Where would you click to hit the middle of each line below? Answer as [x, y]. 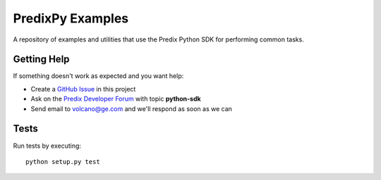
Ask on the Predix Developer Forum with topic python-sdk [116, 99]
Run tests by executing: [47, 146]
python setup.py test [63, 161]
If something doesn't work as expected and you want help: [98, 76]
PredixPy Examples [71, 18]
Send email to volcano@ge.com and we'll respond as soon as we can [132, 108]
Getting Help [41, 59]
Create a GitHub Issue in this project [83, 89]
